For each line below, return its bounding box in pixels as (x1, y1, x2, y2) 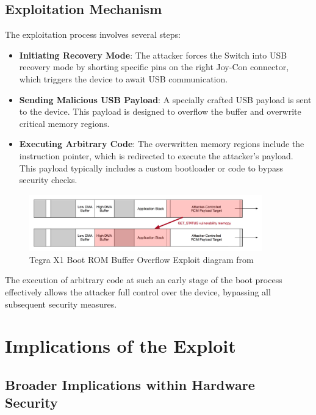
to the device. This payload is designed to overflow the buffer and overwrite (19, 105, 301, 118)
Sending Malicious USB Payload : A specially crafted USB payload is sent (19, 93, 312, 106)
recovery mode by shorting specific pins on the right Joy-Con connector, (19, 60, 289, 73)
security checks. (19, 173, 77, 186)
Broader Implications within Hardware (5, 375, 255, 394)
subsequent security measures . (5, 297, 117, 310)
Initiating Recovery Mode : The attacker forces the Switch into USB (19, 48, 287, 61)
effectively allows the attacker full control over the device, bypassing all (5, 285, 271, 298)
